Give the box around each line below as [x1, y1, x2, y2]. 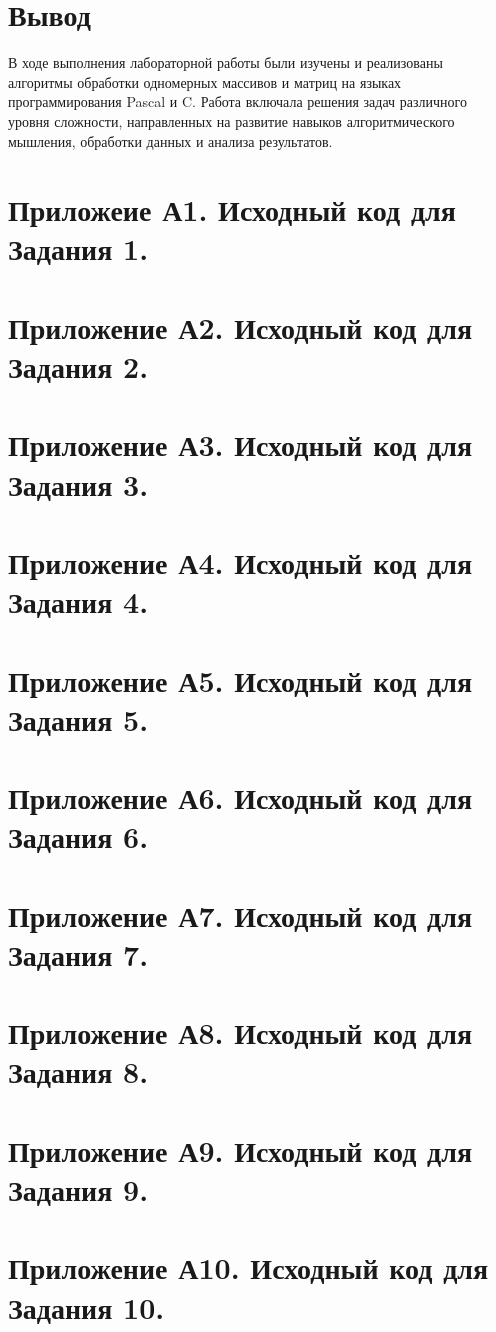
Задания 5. [8, 698, 149, 739]
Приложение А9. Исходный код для [8, 1129, 473, 1170]
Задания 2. [8, 346, 149, 387]
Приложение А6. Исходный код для [8, 777, 473, 818]
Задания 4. [8, 581, 149, 622]
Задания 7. [8, 933, 149, 974]
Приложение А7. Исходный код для [8, 894, 473, 935]
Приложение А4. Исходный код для [8, 541, 473, 582]
